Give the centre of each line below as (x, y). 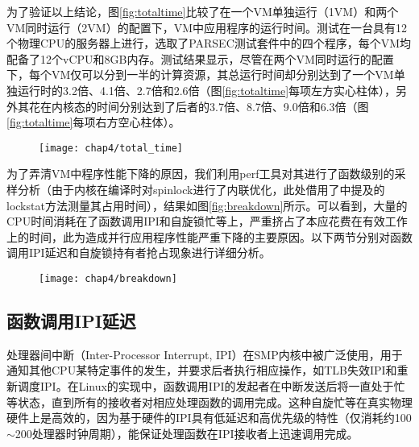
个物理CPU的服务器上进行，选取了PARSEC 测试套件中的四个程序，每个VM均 (209, 43)
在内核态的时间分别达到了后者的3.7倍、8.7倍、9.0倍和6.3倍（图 (204, 106)
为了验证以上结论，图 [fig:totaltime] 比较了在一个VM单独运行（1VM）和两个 (203, 11)
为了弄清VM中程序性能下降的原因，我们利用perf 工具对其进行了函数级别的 (201, 174)
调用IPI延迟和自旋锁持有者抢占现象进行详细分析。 (139, 252)
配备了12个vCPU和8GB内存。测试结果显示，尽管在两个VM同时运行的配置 (200, 58)
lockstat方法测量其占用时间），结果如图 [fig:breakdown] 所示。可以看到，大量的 (207, 205)
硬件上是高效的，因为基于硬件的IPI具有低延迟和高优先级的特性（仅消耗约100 (209, 418)
